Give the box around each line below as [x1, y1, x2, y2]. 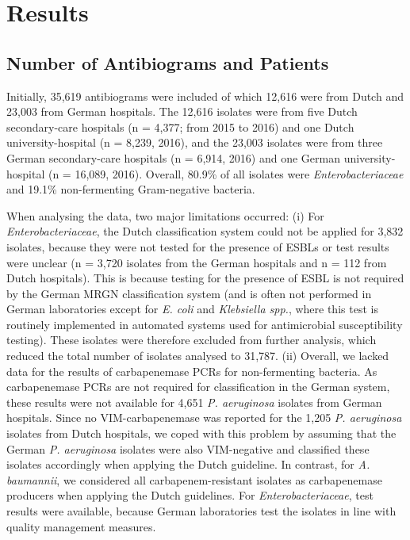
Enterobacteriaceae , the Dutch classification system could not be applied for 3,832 [6, 223, 404, 239]
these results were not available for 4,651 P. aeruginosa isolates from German [6, 393, 382, 410]
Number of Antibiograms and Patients [6, 50, 329, 75]
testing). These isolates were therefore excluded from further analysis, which [6, 331, 377, 348]
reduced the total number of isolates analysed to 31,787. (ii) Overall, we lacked [6, 347, 389, 364]
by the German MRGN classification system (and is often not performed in [6, 285, 372, 301]
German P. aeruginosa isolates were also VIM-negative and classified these [6, 440, 370, 457]
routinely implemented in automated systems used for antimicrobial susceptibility [6, 316, 403, 332]
